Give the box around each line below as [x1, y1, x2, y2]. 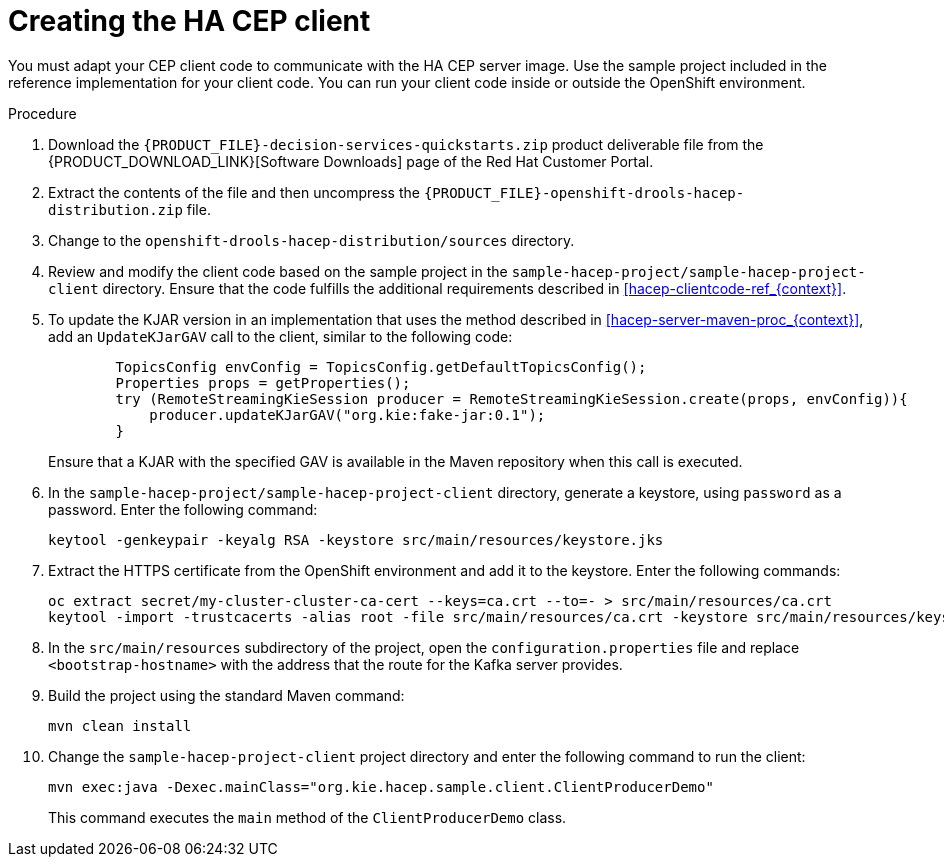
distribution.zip [48, 201, 183, 218]
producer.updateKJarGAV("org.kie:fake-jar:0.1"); [149, 406, 546, 423]
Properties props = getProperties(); [115, 374, 411, 391]
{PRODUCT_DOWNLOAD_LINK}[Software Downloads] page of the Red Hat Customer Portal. [48, 152, 654, 170]
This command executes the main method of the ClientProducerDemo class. [48, 808, 567, 826]
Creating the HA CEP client [8, 4, 371, 38]
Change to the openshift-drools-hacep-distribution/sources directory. [48, 231, 575, 249]
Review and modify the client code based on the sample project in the [48, 262, 508, 280]
